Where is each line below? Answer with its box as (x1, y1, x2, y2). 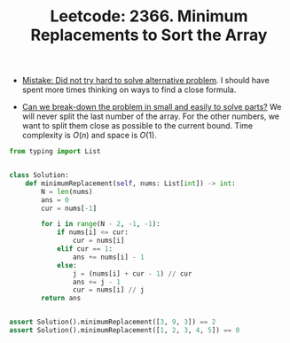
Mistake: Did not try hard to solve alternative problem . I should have (21, 75, 270, 86)
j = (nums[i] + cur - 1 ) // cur (72, 269, 192, 278)
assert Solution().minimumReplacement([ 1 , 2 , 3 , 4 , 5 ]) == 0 (9, 326, 240, 335)
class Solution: (9, 171, 69, 180)
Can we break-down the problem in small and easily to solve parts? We (21, 102, 282, 113)
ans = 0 (41, 195, 69, 205)
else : (56, 261, 77, 269)
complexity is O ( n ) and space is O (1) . (21, 130, 157, 141)
